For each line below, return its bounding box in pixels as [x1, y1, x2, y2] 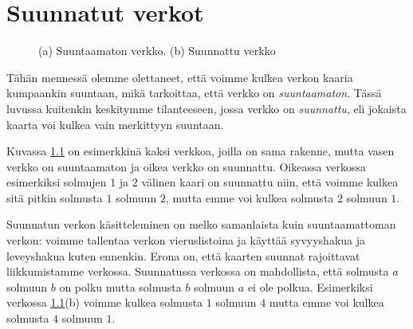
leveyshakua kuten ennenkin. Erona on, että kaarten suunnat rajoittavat [6, 247, 360, 264]
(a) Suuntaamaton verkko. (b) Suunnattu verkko [38, 42, 276, 59]
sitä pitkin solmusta [6, 189, 103, 206]
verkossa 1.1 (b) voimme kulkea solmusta [6, 294, 203, 311]
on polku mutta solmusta [59, 278, 182, 295]
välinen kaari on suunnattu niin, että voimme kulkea [141, 174, 399, 190]
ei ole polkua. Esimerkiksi [247, 278, 373, 295]
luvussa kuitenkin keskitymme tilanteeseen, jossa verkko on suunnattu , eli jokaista [6, 100, 407, 116]
